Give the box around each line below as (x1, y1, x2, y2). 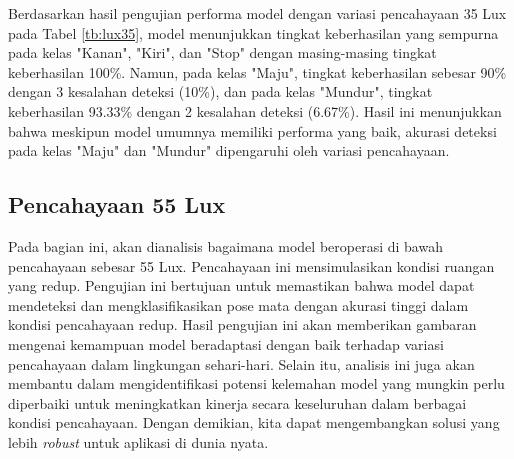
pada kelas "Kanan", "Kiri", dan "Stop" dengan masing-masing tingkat (8, 42, 437, 63)
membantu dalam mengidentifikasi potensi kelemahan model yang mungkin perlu (8, 373, 505, 394)
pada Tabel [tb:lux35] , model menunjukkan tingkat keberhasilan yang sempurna (8, 22, 499, 43)
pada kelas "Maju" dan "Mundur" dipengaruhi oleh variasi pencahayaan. (8, 140, 450, 161)
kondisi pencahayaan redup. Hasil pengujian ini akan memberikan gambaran (8, 314, 477, 335)
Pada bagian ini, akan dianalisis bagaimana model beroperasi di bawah (8, 235, 443, 256)
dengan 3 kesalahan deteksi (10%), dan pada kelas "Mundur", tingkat (8, 81, 433, 102)
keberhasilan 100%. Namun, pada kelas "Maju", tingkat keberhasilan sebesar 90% (8, 61, 507, 82)
